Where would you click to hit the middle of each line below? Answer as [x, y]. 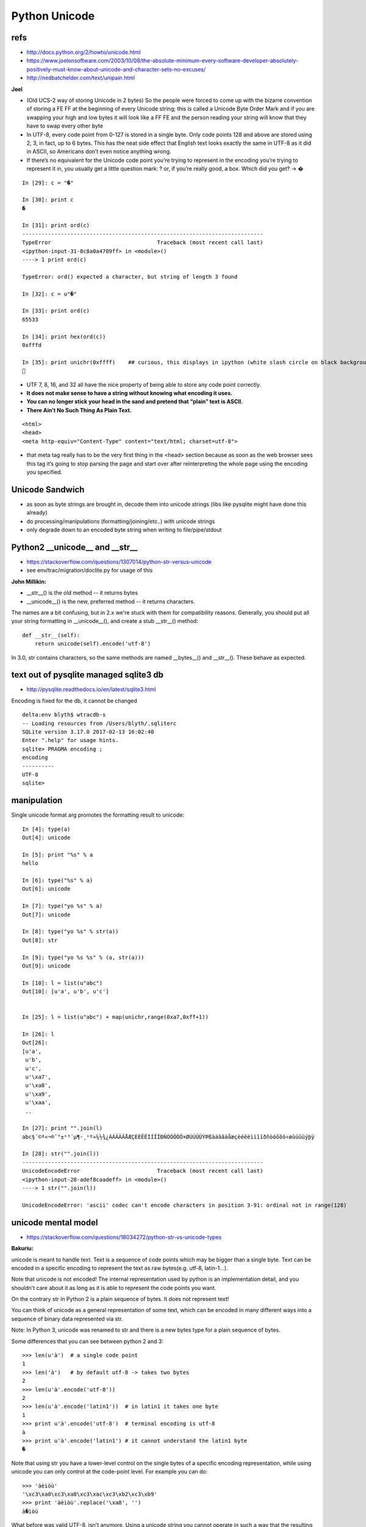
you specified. [45, 472]
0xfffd [32, 345]
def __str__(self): [51, 635]
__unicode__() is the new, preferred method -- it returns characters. [111, 601]
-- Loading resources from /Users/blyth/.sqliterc [99, 723]
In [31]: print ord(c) [56, 225]
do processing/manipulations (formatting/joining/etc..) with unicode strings [121, 521]
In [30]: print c [48, 200]
